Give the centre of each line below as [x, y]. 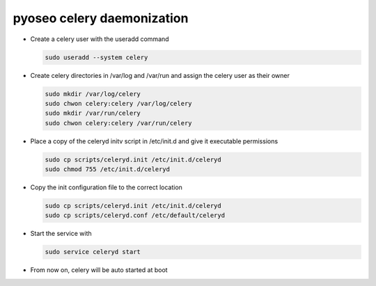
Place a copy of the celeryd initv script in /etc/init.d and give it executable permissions [154, 141]
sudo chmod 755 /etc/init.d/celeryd [108, 169]
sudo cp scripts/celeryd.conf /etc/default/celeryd [135, 215]
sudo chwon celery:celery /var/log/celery [118, 103]
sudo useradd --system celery [96, 57]
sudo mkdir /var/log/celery [93, 94]
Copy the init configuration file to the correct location [106, 187]
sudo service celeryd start [93, 252]
